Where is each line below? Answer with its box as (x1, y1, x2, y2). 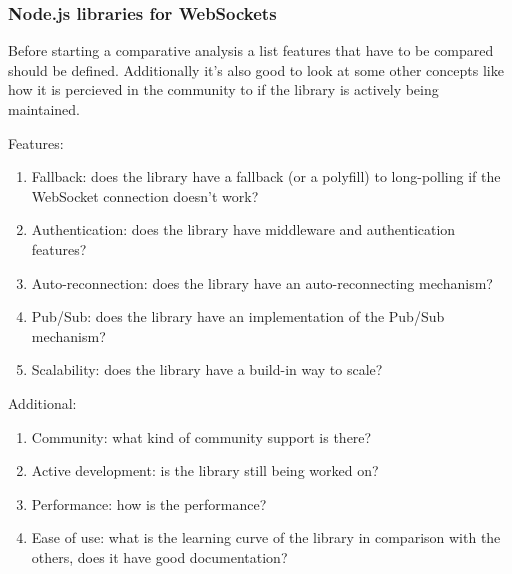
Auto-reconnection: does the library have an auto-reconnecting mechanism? (31, 272, 493, 293)
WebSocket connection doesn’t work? (31, 185, 259, 206)
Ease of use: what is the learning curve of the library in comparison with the (31, 527, 501, 548)
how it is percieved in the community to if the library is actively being (8, 79, 439, 100)
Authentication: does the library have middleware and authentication (31, 219, 456, 240)
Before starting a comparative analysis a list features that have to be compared (8, 40, 494, 61)
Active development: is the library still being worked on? (31, 460, 379, 481)
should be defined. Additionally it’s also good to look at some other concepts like (8, 59, 504, 80)
